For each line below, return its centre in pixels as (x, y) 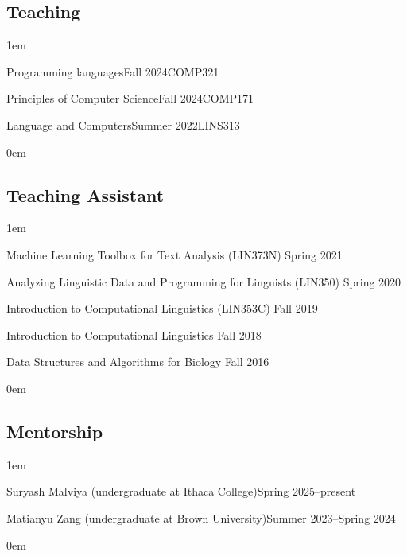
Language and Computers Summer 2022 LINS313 (123, 124)
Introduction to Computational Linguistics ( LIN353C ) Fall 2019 (162, 308)
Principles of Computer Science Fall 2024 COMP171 (130, 98)
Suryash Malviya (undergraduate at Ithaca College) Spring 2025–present (181, 491)
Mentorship (55, 431)
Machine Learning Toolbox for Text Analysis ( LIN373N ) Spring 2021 (174, 254)
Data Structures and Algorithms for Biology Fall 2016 (138, 362)
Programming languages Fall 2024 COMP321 (113, 71)
